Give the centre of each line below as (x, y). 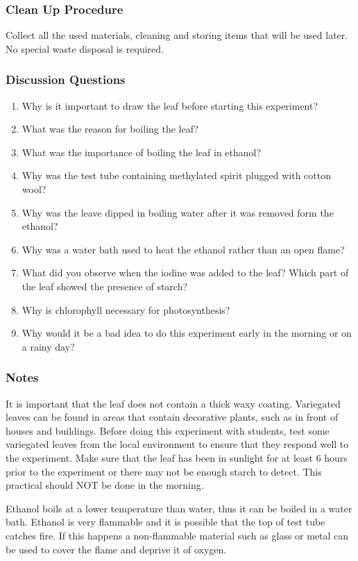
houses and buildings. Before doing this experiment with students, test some (168, 430)
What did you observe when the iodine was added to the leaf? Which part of (185, 273)
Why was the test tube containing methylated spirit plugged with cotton (176, 175)
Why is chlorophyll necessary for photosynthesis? (126, 309)
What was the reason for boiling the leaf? (110, 129)
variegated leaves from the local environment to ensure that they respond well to (177, 444)
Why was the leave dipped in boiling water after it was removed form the (178, 212)
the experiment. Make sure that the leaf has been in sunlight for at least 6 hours (177, 457)
